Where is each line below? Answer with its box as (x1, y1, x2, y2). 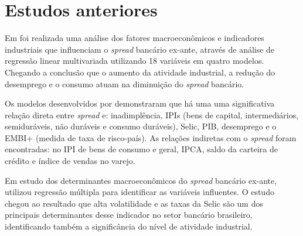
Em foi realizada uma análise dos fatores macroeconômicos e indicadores (5, 32, 264, 44)
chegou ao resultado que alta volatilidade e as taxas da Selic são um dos (5, 197, 263, 209)
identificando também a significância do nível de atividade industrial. (5, 220, 253, 232)
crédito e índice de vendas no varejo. (5, 155, 135, 167)
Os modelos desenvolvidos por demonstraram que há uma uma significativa (5, 97, 275, 110)
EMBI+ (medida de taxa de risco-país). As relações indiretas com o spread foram (5, 131, 297, 143)
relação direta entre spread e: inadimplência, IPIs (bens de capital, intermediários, (5, 108, 299, 121)
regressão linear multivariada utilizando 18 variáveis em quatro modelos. (5, 54, 264, 67)
